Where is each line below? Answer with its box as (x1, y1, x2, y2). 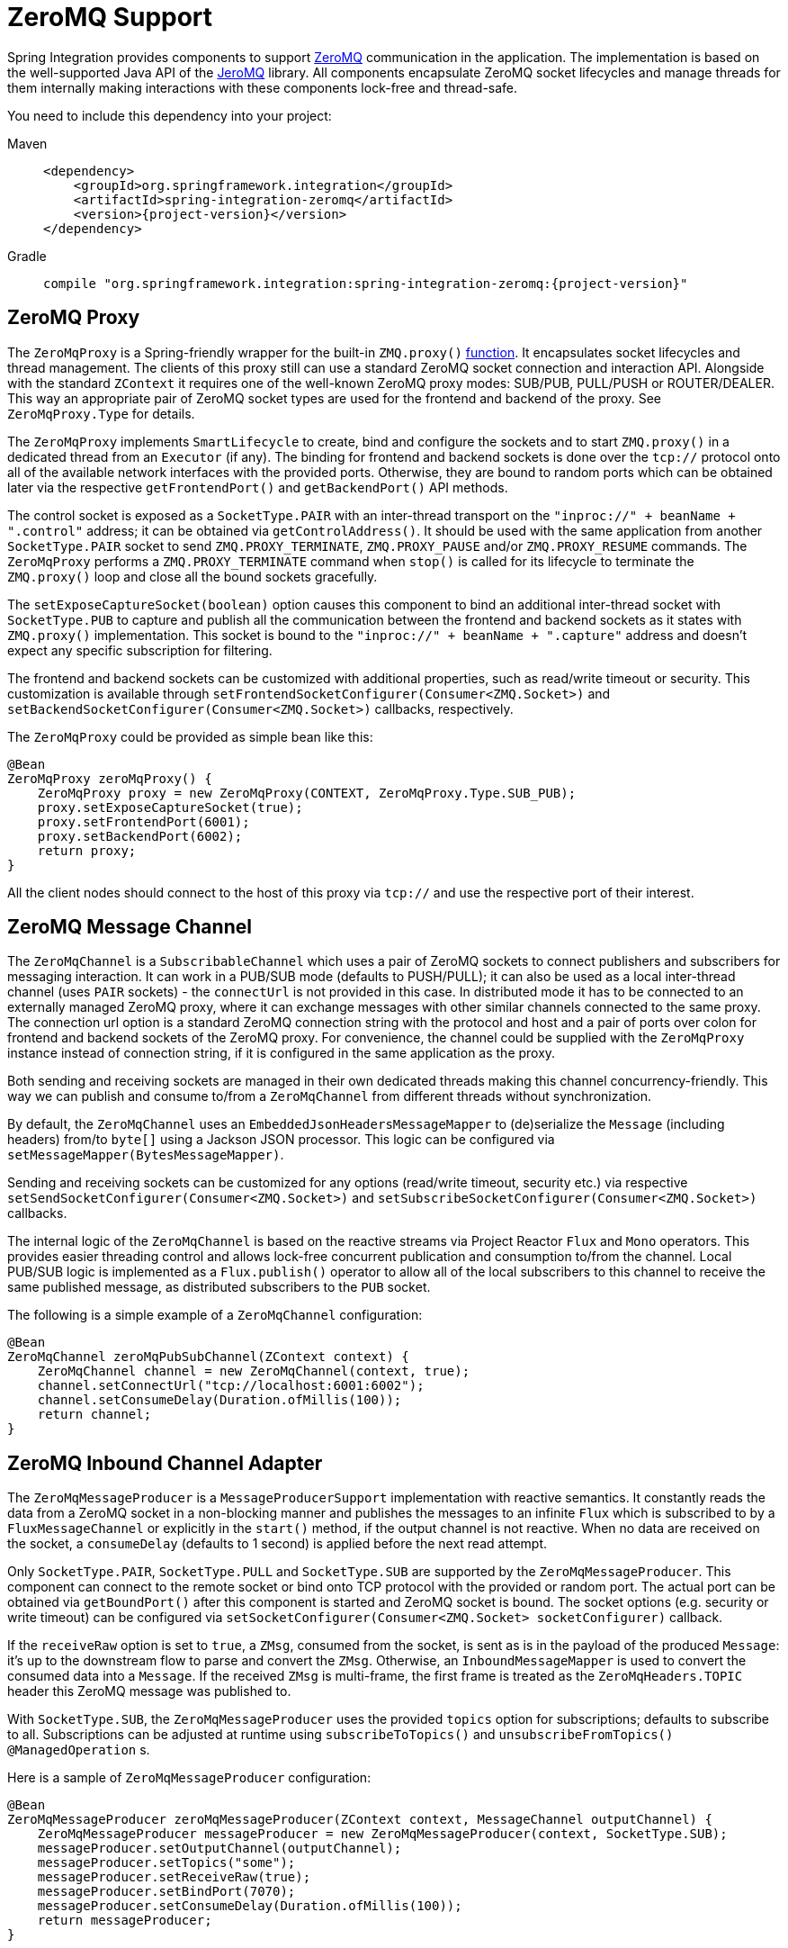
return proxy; (37, 843, 137, 858)
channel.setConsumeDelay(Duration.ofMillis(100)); (37, 1393, 402, 1408)
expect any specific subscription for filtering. (7, 642, 273, 658)
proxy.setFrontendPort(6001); (37, 814, 250, 829)
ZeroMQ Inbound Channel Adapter (7, 1451, 323, 1475)
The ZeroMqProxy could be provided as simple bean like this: (7, 728, 373, 744)
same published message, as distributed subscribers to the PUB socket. (7, 1279, 431, 1295)
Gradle (7, 248, 47, 264)
